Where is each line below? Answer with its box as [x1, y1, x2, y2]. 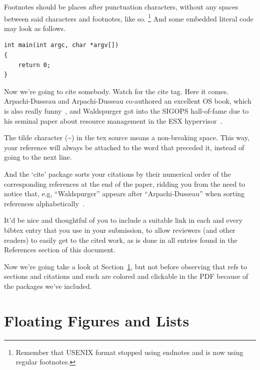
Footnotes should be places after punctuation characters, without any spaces [4, 2, 238, 12]
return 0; [18, 61, 51, 69]
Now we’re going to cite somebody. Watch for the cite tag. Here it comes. [4, 86, 228, 96]
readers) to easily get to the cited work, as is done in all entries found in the [4, 234, 237, 245]
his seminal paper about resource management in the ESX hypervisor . [4, 115, 222, 126]
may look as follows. [4, 23, 66, 33]
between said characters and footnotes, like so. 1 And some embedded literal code [4, 12, 253, 24]
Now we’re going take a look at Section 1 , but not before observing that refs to [4, 261, 247, 271]
